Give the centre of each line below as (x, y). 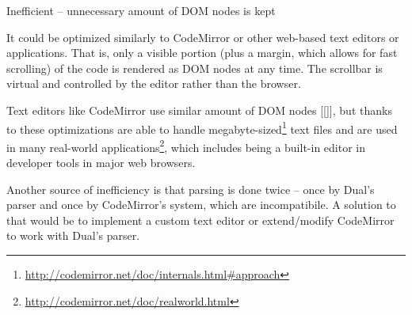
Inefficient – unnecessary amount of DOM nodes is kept (141, 10)
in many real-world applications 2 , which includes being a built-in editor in (186, 146)
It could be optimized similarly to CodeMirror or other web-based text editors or (203, 37)
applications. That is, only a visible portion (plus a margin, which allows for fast (202, 53)
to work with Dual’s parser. (73, 235)
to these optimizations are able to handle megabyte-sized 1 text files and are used (202, 127)
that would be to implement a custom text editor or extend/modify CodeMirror (200, 220)
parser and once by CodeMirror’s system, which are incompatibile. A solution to (201, 205)
